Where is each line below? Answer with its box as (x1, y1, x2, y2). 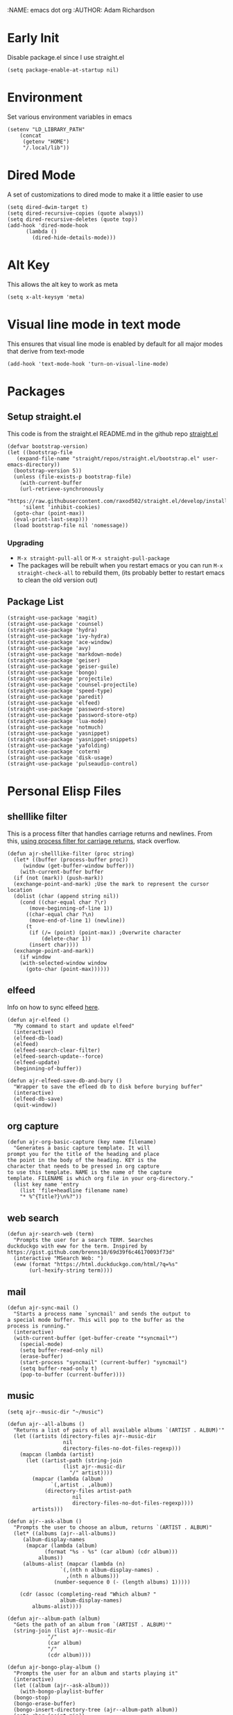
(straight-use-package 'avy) (7, 645, 92, 652)
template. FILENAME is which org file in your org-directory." (7, 1175, 194, 1182)
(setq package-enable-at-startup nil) (7, 66, 119, 74)
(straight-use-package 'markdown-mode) (7, 651, 123, 658)
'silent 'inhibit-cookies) (22, 504, 101, 511)
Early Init (7, 31, 60, 46)
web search (7, 1212, 59, 1224)
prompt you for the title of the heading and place (7, 1151, 159, 1158)
